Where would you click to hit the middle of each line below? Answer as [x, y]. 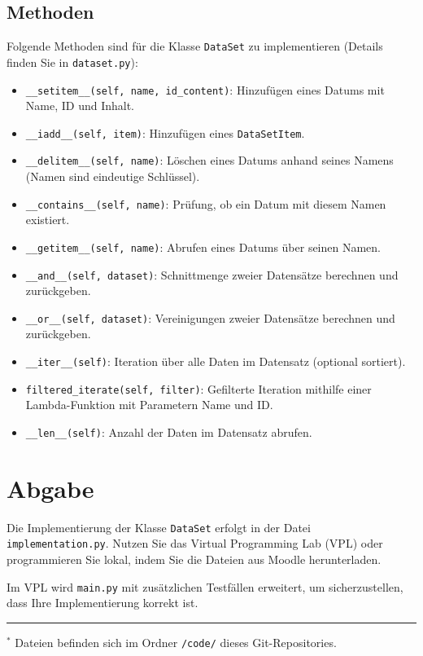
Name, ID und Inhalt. [80, 106]
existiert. [48, 220]
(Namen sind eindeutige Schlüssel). [113, 176]
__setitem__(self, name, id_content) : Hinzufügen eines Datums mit [205, 89]
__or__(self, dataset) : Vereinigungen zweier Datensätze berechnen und [210, 317]
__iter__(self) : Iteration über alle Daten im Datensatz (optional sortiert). [216, 361]
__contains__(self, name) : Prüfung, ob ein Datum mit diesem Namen [206, 203]
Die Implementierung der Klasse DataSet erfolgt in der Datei [159, 527]
